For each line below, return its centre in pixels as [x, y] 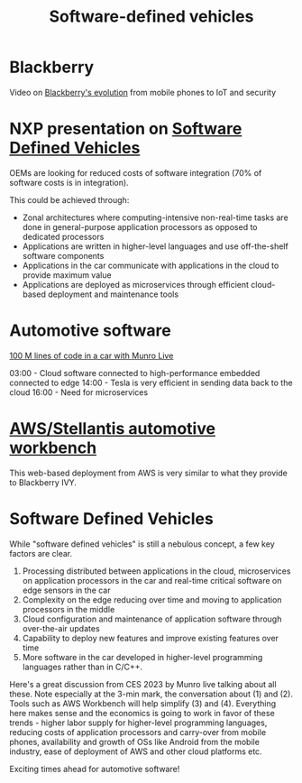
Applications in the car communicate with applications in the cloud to [151, 265]
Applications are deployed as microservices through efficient [136, 284]
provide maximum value [67, 275]
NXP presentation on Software [126, 129]
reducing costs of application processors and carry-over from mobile [138, 732]
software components [63, 255]
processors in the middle [69, 609]
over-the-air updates [61, 628]
